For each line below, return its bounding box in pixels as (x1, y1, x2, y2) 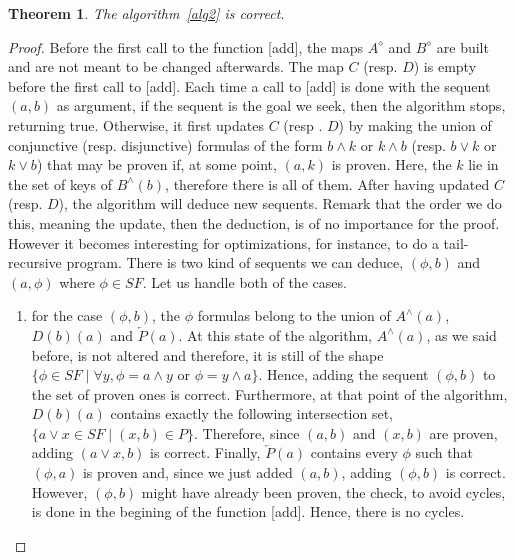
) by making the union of (338, 114, 492, 135)
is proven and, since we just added (82, 462, 293, 483)
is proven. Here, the (331, 154, 452, 175)
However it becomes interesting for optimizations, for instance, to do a (8, 232, 439, 253)
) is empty (413, 56, 477, 77)
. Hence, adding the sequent (258, 364, 429, 385)
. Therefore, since (193, 422, 300, 443)
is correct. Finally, (150, 442, 261, 463)
